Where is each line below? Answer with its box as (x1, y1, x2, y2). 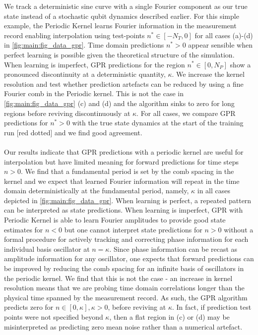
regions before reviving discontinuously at (4, 108, 130, 118)
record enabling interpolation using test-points (4, 30, 145, 40)
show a (230, 59, 251, 69)
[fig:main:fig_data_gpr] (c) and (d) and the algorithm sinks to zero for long (4, 98, 235, 108)
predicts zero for (4, 302, 54, 312)
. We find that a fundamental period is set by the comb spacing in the (21, 166, 234, 176)
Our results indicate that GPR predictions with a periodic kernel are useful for (4, 146, 244, 157)
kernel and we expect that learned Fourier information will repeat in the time (4, 175, 240, 186)
